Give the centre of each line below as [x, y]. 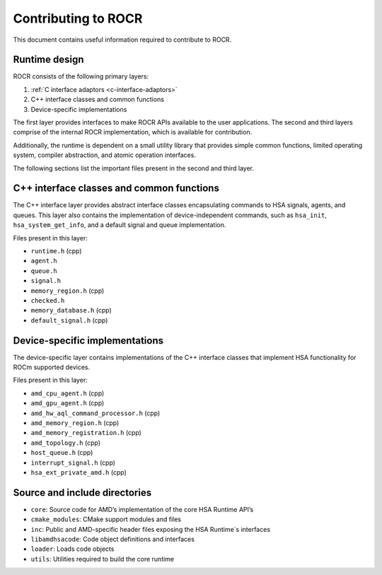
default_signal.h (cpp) [69, 320]
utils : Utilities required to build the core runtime [103, 559]
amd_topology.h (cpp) [65, 443]
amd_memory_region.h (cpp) [75, 423]
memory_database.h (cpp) [71, 310]
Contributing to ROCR [78, 18]
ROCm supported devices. [52, 367]
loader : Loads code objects [73, 549]
